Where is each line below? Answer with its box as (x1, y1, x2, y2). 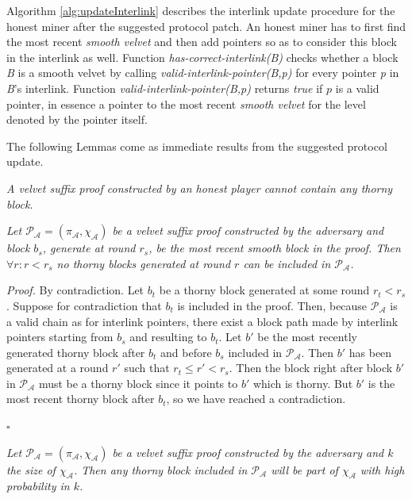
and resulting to (129, 328, 207, 345)
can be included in (243, 255, 331, 271)
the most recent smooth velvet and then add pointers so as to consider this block (6, 33, 398, 50)
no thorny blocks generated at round (56, 255, 231, 271)
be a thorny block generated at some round (159, 282, 370, 298)
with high (360, 461, 405, 478)
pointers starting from (6, 328, 114, 345)
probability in (6, 478, 70, 494)
